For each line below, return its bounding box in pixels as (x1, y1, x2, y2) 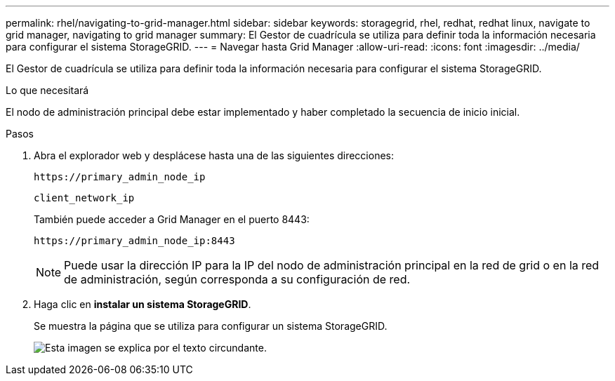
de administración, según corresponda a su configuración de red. (64, 272, 411, 286)
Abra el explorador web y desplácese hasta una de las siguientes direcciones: (34, 149, 395, 161)
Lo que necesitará (6, 84, 89, 96)
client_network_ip (34, 192, 135, 203)
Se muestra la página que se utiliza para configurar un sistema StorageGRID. (34, 320, 388, 332)
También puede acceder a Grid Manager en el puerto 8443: (34, 213, 310, 225)
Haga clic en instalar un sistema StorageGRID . (34, 298, 251, 310)
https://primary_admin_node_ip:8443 (34, 235, 235, 246)
